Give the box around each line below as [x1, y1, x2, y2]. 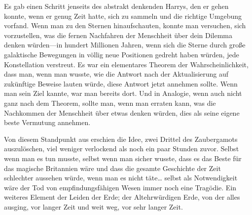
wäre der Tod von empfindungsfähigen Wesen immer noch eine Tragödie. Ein [4, 182, 237, 192]
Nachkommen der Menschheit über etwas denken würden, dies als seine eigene [4, 107, 240, 118]
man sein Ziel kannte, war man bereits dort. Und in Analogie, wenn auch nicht [4, 88, 242, 98]
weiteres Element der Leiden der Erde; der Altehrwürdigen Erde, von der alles [4, 192, 240, 202]
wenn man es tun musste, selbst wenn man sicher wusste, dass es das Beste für [4, 153, 242, 163]
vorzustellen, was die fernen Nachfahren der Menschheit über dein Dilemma [4, 30, 233, 40]
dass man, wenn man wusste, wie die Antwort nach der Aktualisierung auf [4, 69, 229, 79]
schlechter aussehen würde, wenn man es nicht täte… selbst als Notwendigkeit [4, 172, 238, 183]
